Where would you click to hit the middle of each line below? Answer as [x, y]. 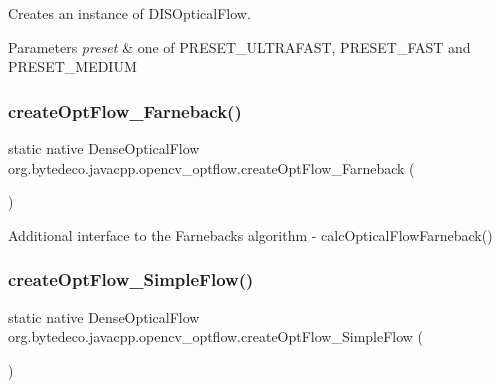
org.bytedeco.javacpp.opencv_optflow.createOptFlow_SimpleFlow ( [216, 336]
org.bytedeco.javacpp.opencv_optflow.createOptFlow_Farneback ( [211, 167]
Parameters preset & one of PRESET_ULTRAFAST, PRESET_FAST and [239, 46]
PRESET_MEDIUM [72, 66]
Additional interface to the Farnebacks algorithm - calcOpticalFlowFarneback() [250, 234]
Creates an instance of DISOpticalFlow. [129, 13]
